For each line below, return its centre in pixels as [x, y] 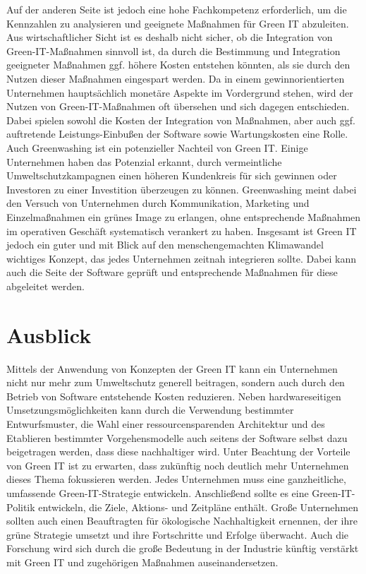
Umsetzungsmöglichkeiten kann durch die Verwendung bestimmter [150, 410]
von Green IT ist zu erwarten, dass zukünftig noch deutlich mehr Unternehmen [178, 465]
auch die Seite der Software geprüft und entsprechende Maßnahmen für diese [172, 272]
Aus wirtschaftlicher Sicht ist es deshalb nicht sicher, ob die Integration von [170, 37]
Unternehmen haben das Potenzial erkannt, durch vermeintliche [144, 161]
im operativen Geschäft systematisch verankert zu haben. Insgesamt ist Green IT [182, 231]
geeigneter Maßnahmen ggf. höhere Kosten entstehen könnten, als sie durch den [178, 65]
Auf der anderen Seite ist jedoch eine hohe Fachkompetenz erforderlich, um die [177, 9]
